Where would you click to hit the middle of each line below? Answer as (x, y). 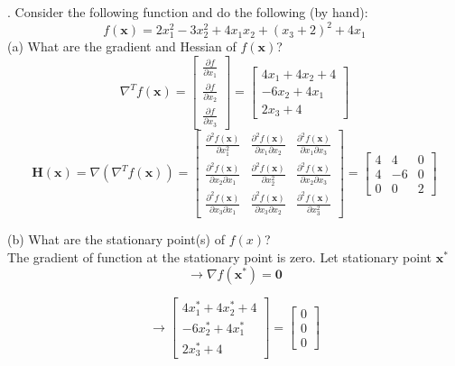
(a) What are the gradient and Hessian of (122, 46)
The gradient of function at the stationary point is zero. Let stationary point (220, 256)
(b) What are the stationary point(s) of (116, 239)
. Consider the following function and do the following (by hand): (188, 12)
